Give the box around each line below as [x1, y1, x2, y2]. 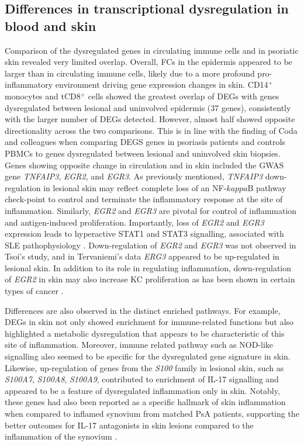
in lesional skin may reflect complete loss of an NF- [43, 181, 227, 193]
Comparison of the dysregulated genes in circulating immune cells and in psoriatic [5, 44, 299, 56]
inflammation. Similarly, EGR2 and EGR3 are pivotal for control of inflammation [5, 204, 297, 216]
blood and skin [5, 16, 96, 34]
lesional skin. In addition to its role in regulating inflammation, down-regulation [5, 261, 292, 274]
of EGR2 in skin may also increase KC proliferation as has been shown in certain [5, 273, 295, 285]
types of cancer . [5, 285, 64, 297]
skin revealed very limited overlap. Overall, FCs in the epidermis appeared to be [5, 56, 292, 68]
